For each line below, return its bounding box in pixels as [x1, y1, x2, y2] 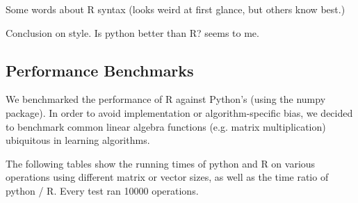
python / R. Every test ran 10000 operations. [6, 183, 199, 197]
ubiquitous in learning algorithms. [6, 133, 150, 147]
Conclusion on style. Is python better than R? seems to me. [6, 25, 259, 40]
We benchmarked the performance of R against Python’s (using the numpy [6, 92, 326, 106]
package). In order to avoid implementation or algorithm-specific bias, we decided [6, 105, 353, 120]
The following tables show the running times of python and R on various [6, 156, 316, 170]
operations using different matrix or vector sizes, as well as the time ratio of [6, 170, 329, 184]
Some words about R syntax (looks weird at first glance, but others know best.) [6, 2, 345, 16]
